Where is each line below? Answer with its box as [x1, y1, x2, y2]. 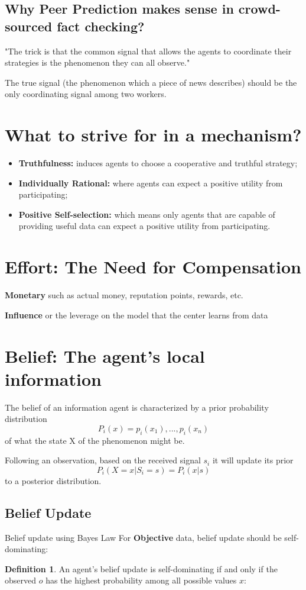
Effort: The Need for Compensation [5, 254, 301, 279]
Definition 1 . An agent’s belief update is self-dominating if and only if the [5, 562, 278, 575]
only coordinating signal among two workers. [5, 88, 167, 100]
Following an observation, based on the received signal [5, 454, 201, 466]
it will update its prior [212, 454, 294, 466]
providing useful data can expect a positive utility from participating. [18, 220, 271, 232]
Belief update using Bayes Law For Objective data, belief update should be [5, 531, 282, 543]
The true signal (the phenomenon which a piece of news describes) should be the [5, 76, 297, 88]
